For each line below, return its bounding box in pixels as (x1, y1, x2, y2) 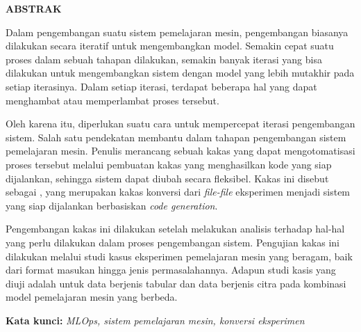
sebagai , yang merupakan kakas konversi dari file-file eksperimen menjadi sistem (6, 184, 351, 199)
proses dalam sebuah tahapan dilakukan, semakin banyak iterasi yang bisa (6, 52, 322, 66)
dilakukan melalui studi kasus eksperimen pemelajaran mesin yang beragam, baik (6, 248, 353, 263)
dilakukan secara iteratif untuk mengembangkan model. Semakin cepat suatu (6, 38, 334, 53)
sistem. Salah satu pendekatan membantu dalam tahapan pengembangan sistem (6, 129, 346, 144)
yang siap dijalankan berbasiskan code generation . (6, 198, 218, 212)
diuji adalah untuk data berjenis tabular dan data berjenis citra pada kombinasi (6, 276, 346, 290)
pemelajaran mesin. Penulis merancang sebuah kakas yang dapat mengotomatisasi (6, 143, 355, 158)
